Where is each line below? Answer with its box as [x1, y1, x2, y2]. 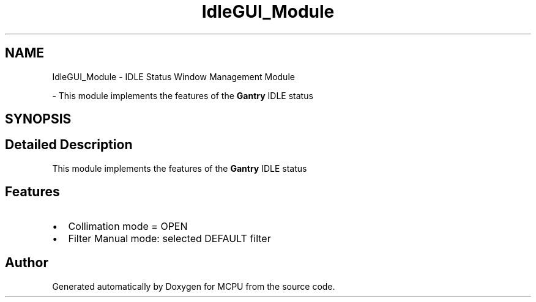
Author [5, 255, 48, 271]
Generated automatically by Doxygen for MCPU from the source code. [52, 281, 335, 292]
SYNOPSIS [5, 111, 72, 127]
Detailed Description [5, 137, 133, 153]
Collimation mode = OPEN [68, 219, 188, 232]
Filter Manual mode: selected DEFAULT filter [68, 232, 271, 245]
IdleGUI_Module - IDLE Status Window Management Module [52, 71, 295, 82]
